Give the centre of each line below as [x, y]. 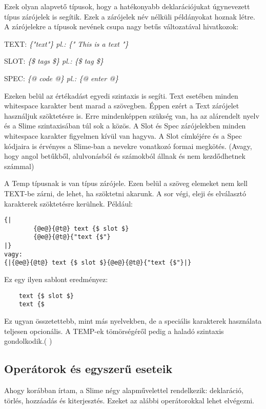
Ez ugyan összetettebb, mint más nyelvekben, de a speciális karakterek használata [133, 320]
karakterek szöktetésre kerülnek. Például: [68, 203]
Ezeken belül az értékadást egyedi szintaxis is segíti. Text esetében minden [121, 95]
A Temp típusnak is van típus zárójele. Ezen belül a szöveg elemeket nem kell [126, 183]
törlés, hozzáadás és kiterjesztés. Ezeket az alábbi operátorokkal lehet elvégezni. [129, 400]
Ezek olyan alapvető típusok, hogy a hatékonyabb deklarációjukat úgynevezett [127, 6]
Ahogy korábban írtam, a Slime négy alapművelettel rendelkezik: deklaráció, [124, 390]
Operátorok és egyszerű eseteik [88, 369]
